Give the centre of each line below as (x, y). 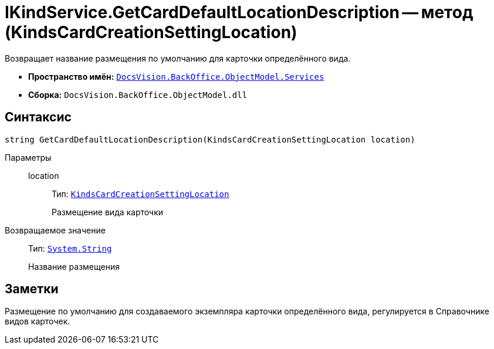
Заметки (32, 289)
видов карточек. (38, 321)
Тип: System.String (70, 248)
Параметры (28, 157)
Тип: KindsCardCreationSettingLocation (141, 194)
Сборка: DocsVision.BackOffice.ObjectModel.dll (138, 94)
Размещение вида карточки (108, 212)
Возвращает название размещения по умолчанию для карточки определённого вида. (178, 58)
